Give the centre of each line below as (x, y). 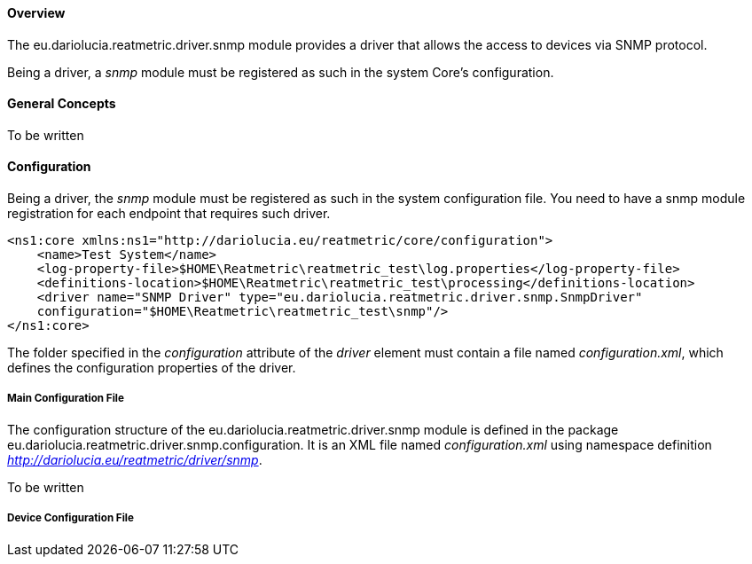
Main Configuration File (66, 399)
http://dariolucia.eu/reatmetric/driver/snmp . (135, 459)
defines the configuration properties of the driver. (152, 368)
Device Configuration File (70, 518)
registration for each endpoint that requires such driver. (169, 214)
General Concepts (62, 104)
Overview (36, 13)
